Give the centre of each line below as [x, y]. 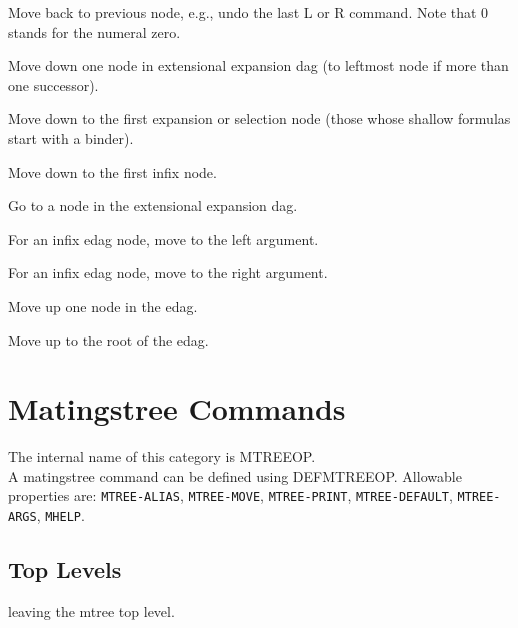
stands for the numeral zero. [94, 31]
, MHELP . [60, 515]
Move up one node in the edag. [103, 305]
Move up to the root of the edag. [108, 339]
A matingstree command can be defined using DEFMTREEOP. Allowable [235, 475]
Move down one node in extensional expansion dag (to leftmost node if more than [258, 65]
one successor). [53, 84]
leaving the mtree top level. [91, 610]
